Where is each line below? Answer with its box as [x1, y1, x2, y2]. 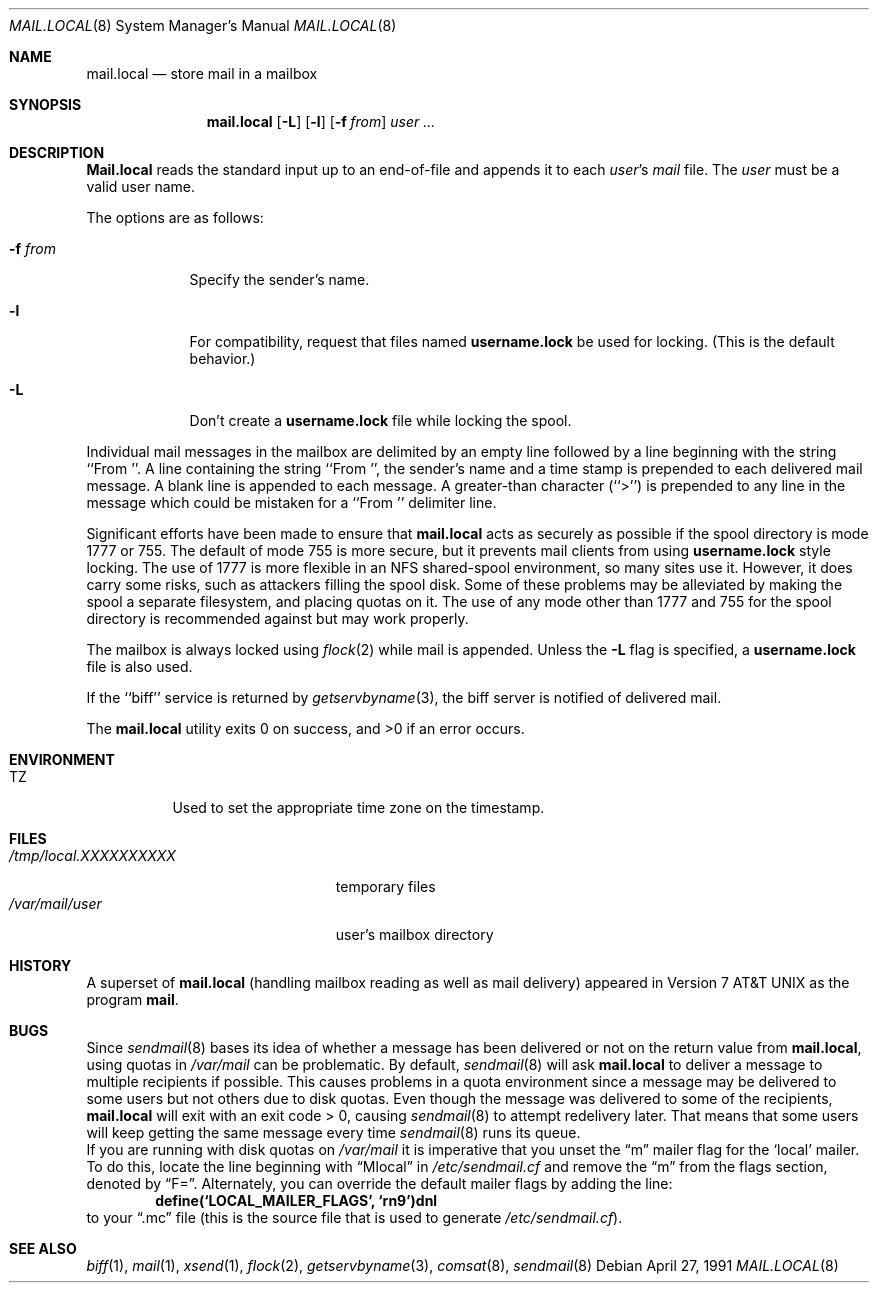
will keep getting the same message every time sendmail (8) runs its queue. [86, 1124, 581, 1141]
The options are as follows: [86, 209, 264, 226]
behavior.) [189, 350, 256, 367]
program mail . [86, 991, 179, 1008]
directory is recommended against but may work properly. [86, 610, 469, 627]
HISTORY [9, 957, 72, 974]
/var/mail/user [9, 895, 102, 912]
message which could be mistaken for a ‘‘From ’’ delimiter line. [86, 494, 497, 511]
